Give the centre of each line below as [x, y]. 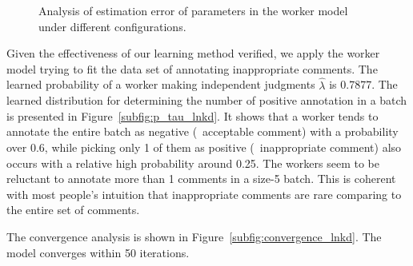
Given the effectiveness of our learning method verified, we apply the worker [193, 53]
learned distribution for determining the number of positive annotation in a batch [207, 100]
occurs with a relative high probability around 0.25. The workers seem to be [193, 163]
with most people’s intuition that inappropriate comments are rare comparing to [204, 194]
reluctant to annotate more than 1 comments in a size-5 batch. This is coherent [201, 179]
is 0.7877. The [363, 84]
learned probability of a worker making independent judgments [161, 84]
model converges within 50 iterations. [98, 252]
